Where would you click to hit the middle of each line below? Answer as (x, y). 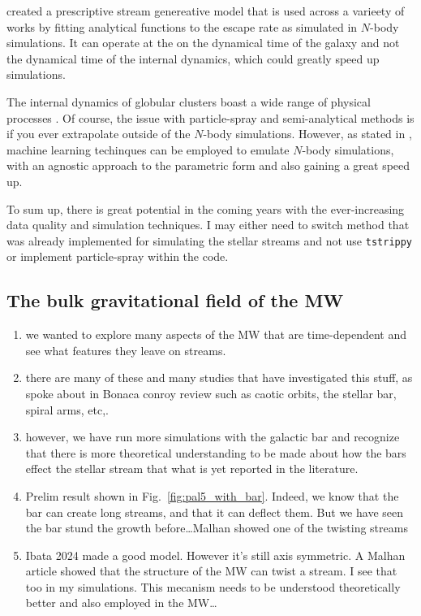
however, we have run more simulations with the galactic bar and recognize (213, 437)
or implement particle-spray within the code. (118, 256)
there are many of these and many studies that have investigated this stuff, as (219, 377)
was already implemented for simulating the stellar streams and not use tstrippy (210, 240)
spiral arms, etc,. (67, 409)
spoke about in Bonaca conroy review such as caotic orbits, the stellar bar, (211, 393)
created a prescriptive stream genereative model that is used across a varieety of (206, 11)
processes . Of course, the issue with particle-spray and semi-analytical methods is (210, 117)
